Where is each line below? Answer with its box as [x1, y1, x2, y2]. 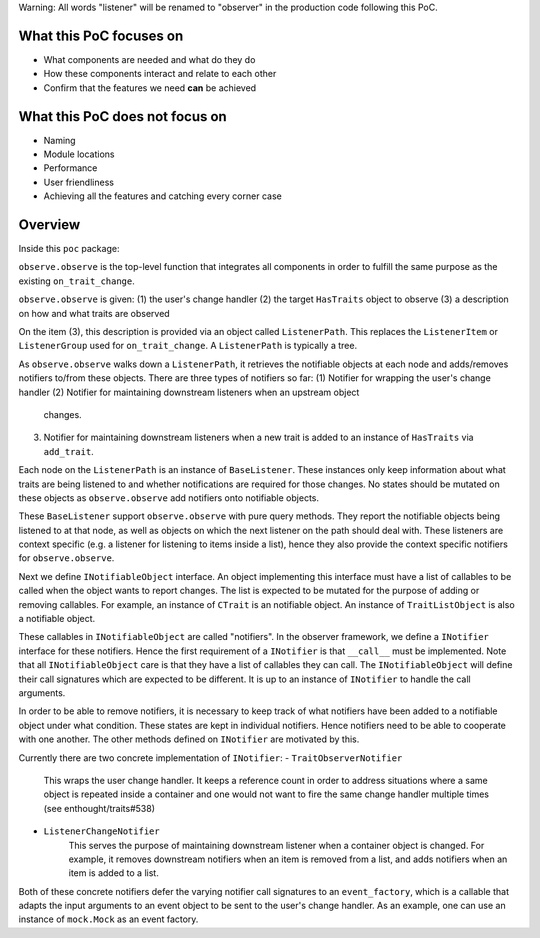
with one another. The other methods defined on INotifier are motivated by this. [18, 733, 360, 745]
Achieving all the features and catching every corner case [43, 190, 282, 202]
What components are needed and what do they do [43, 53, 256, 65]
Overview [18, 216, 81, 233]
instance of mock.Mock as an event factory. [18, 913, 199, 925]
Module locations [43, 148, 115, 160]
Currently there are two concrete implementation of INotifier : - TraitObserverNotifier [18, 751, 403, 764]
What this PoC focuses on [18, 27, 184, 44]
